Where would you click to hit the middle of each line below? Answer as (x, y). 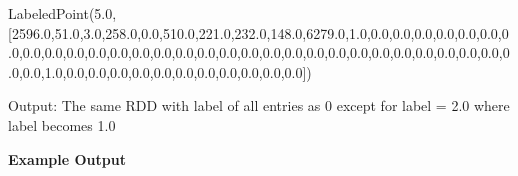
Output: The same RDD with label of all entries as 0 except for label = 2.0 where (259, 105)
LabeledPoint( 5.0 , (62, 13)
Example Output (67, 158)
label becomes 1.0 (62, 124)
